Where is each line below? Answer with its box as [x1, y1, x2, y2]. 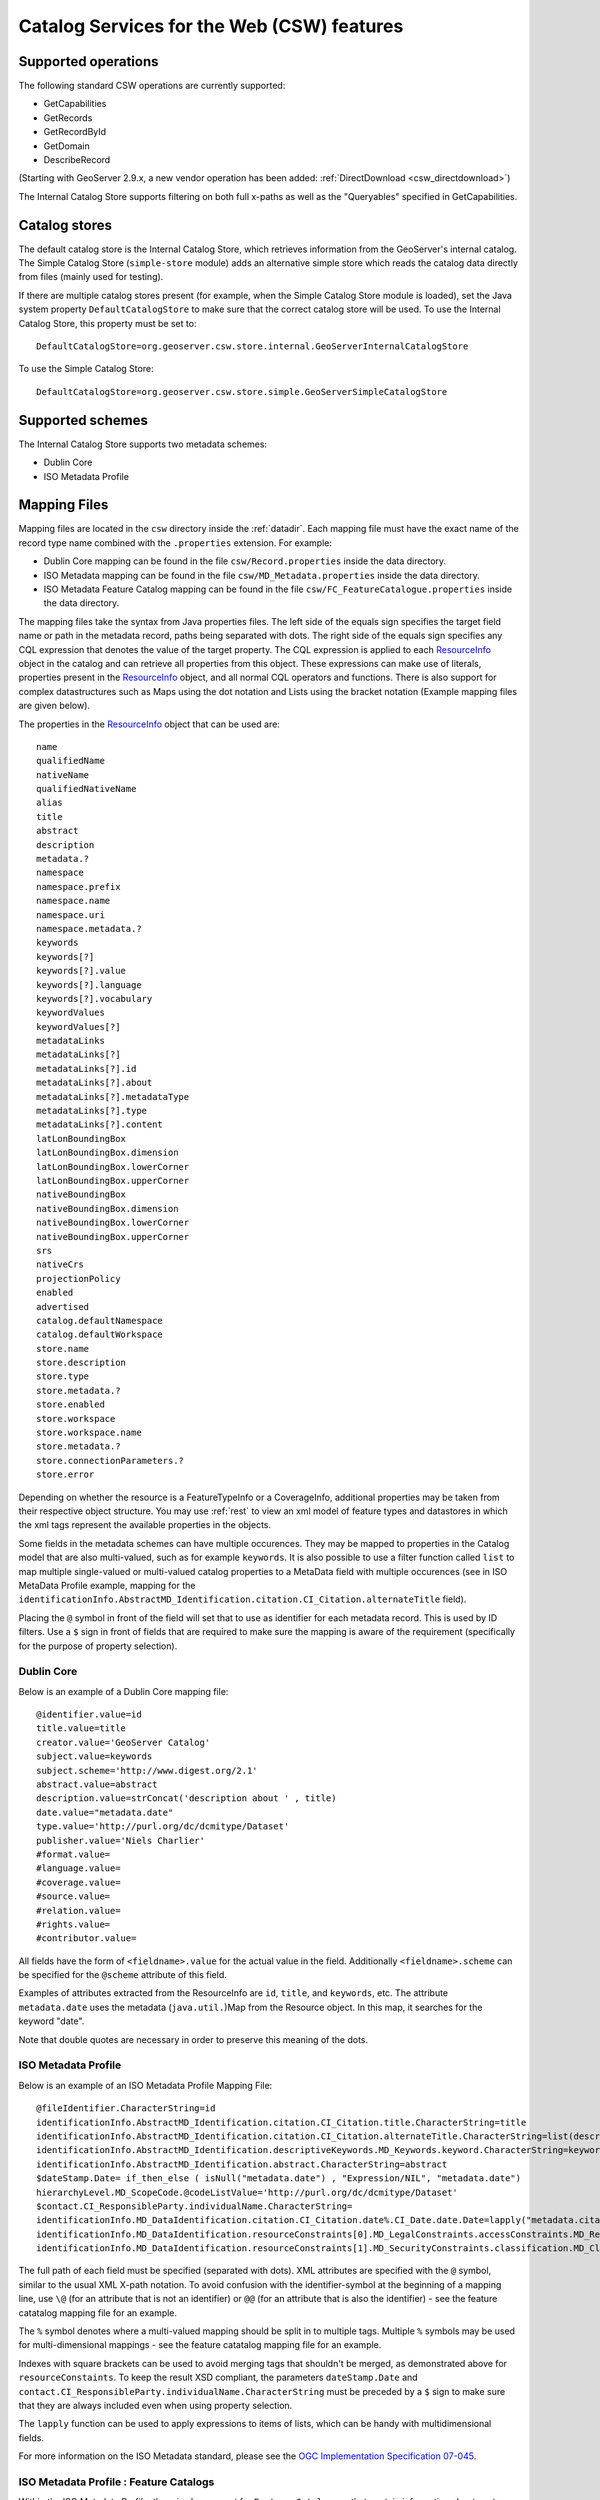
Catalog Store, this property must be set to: [18, 317, 197, 329]
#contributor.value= [36, 1933, 137, 1944]
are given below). [18, 700, 90, 712]
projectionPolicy [36, 1273, 121, 1284]
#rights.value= [36, 1918, 111, 1930]
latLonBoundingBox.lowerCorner [36, 1161, 190, 1172]
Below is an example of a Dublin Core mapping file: [18, 1685, 229, 1697]
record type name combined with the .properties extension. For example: [18, 536, 333, 549]
